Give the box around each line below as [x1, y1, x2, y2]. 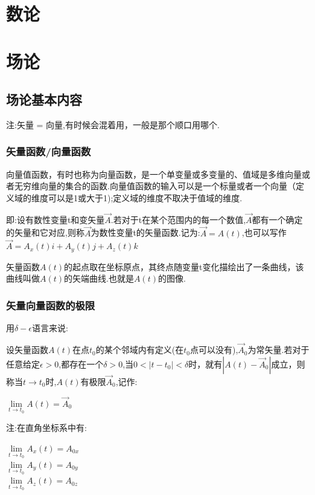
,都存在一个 [59, 357, 104, 370]
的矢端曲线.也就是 [64, 272, 134, 285]
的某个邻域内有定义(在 [95, 343, 184, 356]
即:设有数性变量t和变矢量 [6, 213, 105, 225]
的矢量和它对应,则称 [6, 226, 84, 239]
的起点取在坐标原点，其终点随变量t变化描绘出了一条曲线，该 [64, 260, 304, 273]
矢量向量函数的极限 [6, 297, 95, 312]
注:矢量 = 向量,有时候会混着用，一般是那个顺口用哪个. [6, 118, 220, 131]
